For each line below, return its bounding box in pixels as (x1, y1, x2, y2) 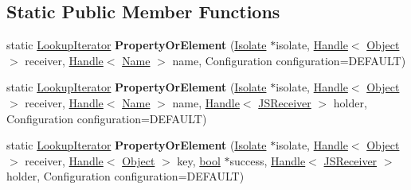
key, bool (177, 152, 221, 169)
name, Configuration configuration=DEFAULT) (172, 52, 406, 68)
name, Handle (172, 94, 240, 111)
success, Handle (229, 152, 306, 169)
